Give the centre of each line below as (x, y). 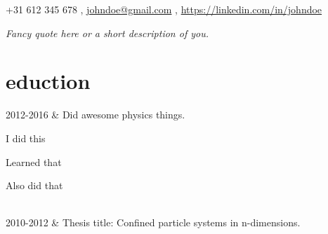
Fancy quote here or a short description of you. (107, 33)
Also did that (34, 185)
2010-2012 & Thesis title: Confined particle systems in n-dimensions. (153, 222)
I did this (26, 138)
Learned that (34, 161)
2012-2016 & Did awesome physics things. (96, 115)
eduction (48, 81)
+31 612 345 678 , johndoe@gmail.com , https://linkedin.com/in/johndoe (164, 9)
